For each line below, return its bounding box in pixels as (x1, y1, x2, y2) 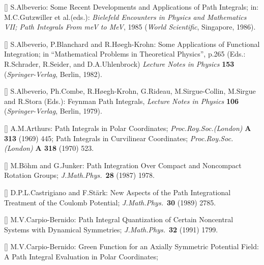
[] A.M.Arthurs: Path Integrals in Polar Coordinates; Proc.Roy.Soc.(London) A (4, 122, 251, 133)
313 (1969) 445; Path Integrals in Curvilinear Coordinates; (4, 132, 188, 143)
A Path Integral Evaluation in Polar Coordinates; (4, 251, 158, 261)
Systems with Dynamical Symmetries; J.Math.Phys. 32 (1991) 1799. (4, 224, 218, 234)
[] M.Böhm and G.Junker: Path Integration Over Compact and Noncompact (4, 160, 242, 170)
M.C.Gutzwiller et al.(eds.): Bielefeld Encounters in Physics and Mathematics (4, 11, 247, 22)
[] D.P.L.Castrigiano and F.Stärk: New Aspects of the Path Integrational (4, 187, 231, 197)
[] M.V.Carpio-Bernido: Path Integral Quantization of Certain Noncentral (4, 214, 233, 225)
